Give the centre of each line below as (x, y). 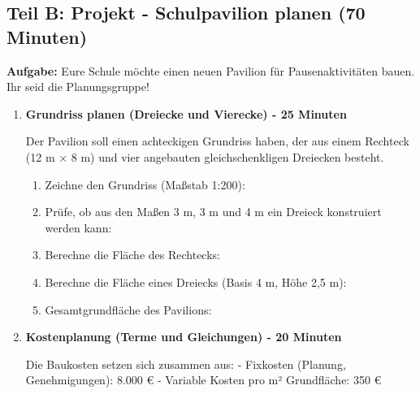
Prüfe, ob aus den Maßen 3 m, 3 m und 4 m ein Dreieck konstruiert (213, 212)
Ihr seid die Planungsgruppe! (78, 87)
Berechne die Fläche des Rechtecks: (132, 255)
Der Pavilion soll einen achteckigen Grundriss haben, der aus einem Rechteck (217, 141)
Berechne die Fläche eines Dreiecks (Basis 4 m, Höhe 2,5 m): (196, 281)
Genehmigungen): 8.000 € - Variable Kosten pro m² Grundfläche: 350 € (204, 380)
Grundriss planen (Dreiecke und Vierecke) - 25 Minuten (186, 113)
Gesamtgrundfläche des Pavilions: (128, 309)
